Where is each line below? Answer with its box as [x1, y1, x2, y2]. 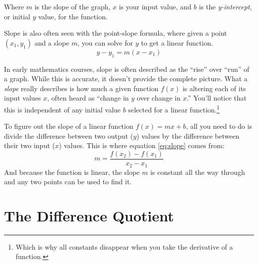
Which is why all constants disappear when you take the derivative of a [15, 241, 233, 252]
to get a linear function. [141, 37, 213, 48]
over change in [136, 93, 181, 103]
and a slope [34, 37, 69, 48]
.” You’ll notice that [187, 93, 247, 103]
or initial [4, 11, 30, 21]
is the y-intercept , [199, 1, 252, 11]
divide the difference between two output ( [4, 130, 133, 141]
